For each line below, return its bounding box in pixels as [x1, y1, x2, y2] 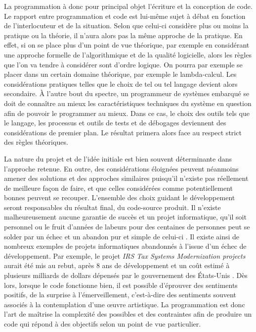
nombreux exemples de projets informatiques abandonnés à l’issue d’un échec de [4, 241, 247, 251]
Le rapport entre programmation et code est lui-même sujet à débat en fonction [4, 10, 246, 21]
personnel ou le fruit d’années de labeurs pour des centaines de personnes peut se [4, 221, 250, 232]
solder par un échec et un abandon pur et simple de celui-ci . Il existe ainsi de [4, 231, 240, 241]
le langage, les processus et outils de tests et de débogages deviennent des [4, 117, 226, 128]
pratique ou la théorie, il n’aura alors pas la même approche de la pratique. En [4, 30, 243, 40]
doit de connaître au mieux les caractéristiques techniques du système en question [4, 98, 252, 108]
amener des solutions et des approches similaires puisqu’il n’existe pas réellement [4, 173, 249, 183]
